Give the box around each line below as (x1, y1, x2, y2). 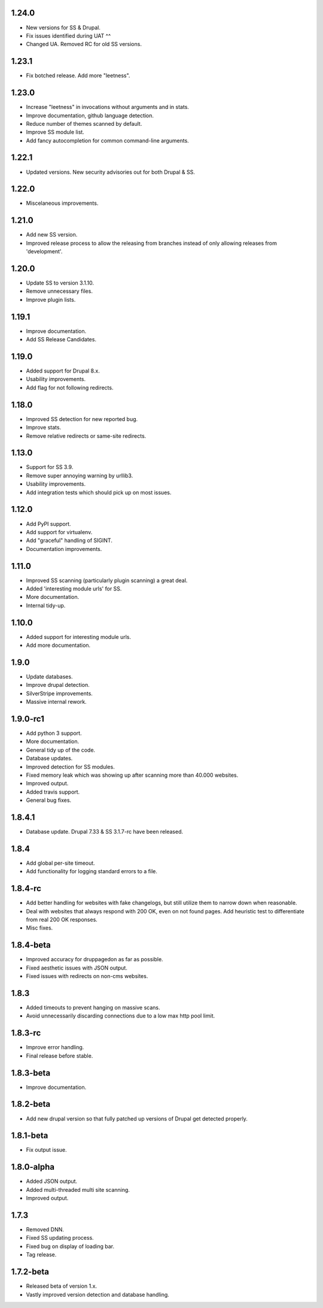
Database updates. (26, 755, 73, 762)
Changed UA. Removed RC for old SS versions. (26, 41, 142, 48)
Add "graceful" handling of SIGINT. (26, 537, 113, 544)
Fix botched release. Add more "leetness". (26, 72, 130, 79)
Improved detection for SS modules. (26, 763, 115, 770)
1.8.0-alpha (11, 1162, 55, 1172)
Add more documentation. (26, 641, 91, 649)
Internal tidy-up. (26, 602, 66, 609)
